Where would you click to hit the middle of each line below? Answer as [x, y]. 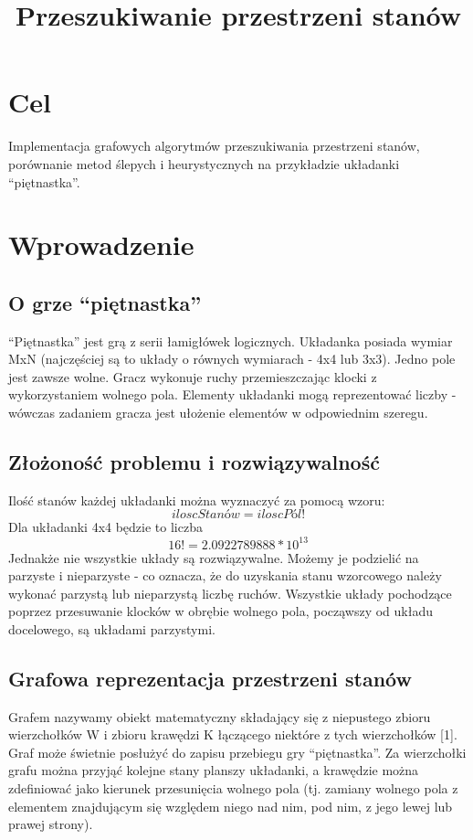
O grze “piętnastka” [105, 302]
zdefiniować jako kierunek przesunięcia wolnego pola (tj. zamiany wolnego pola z [233, 788]
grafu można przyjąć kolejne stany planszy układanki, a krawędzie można [214, 770]
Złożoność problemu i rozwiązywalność [194, 462]
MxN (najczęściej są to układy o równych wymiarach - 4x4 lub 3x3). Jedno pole [232, 359]
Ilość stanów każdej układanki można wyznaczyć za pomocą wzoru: [197, 500]
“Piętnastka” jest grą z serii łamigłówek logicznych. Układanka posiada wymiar [231, 340]
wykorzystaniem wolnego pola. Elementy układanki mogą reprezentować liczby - [232, 394]
